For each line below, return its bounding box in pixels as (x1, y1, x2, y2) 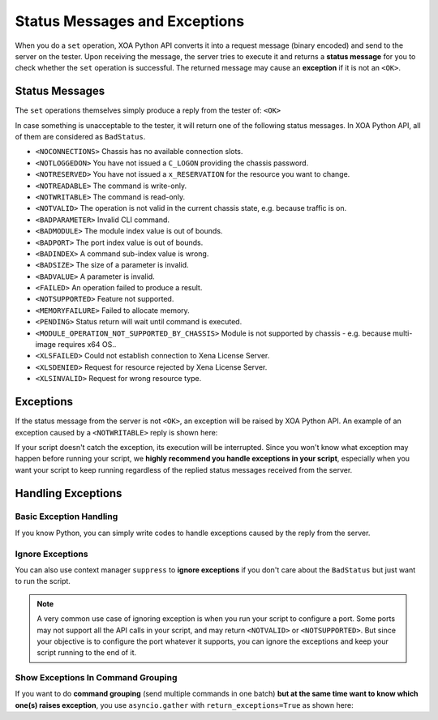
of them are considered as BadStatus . (15, 132, 146, 142)
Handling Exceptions (15, 486, 122, 500)
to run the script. (15, 576, 71, 586)
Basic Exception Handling (15, 511, 118, 522)
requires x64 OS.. (58, 340, 117, 349)
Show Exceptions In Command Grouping (15, 672, 178, 684)
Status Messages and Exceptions (15, 12, 245, 30)
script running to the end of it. (36, 648, 137, 658)
